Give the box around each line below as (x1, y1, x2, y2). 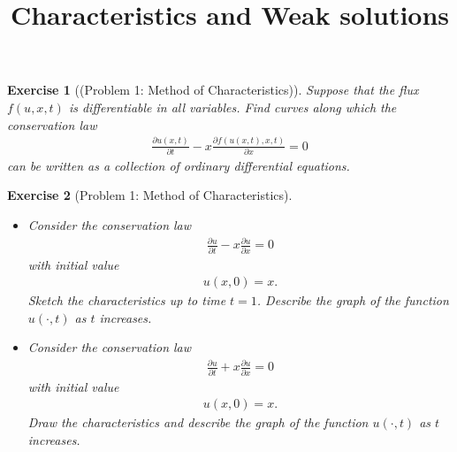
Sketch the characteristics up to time (27, 291, 226, 310)
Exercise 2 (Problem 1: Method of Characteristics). (7, 186, 293, 204)
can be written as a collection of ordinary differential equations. (7, 156, 350, 174)
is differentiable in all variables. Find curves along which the (68, 97, 397, 116)
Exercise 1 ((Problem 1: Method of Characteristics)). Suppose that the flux (7, 80, 419, 99)
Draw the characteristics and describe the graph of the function (27, 413, 369, 432)
